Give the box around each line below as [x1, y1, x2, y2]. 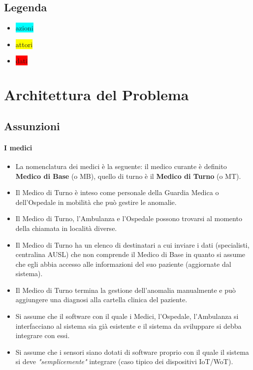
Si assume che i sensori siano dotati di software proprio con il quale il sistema [15, 346, 249, 357]
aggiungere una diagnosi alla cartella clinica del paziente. [15, 294, 188, 305]
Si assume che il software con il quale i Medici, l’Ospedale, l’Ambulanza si [15, 311, 239, 321]
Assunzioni [4, 118, 60, 133]
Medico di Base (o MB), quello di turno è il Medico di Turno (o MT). [15, 171, 241, 181]
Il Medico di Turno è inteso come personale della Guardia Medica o [15, 187, 219, 198]
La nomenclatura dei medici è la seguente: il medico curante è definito [15, 161, 227, 171]
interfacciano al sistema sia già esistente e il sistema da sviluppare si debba [15, 320, 242, 331]
